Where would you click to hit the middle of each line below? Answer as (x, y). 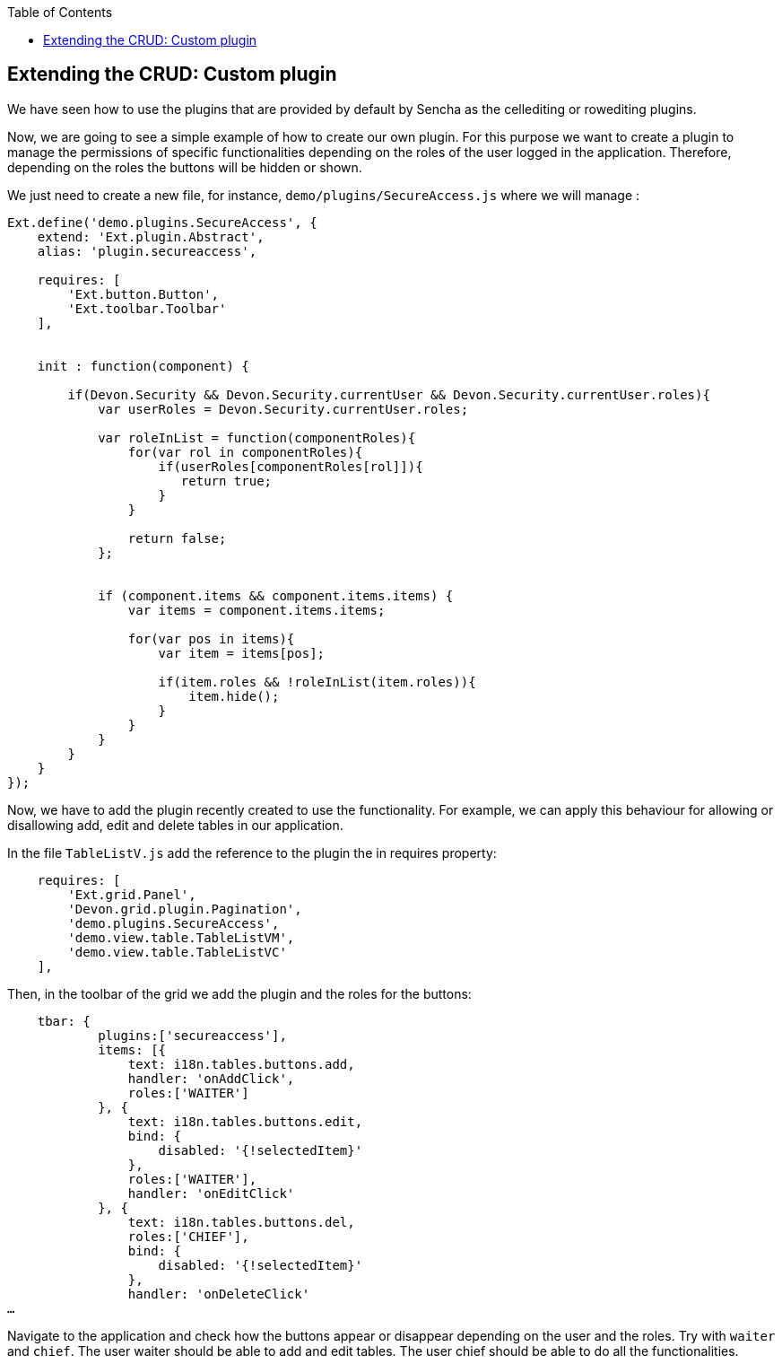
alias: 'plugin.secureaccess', (147, 251)
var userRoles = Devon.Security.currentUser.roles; (283, 409)
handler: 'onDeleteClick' (219, 1294)
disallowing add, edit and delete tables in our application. (175, 825)
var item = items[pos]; (242, 653)
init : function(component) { (143, 366)
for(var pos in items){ (211, 638)
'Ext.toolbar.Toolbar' (147, 308)
